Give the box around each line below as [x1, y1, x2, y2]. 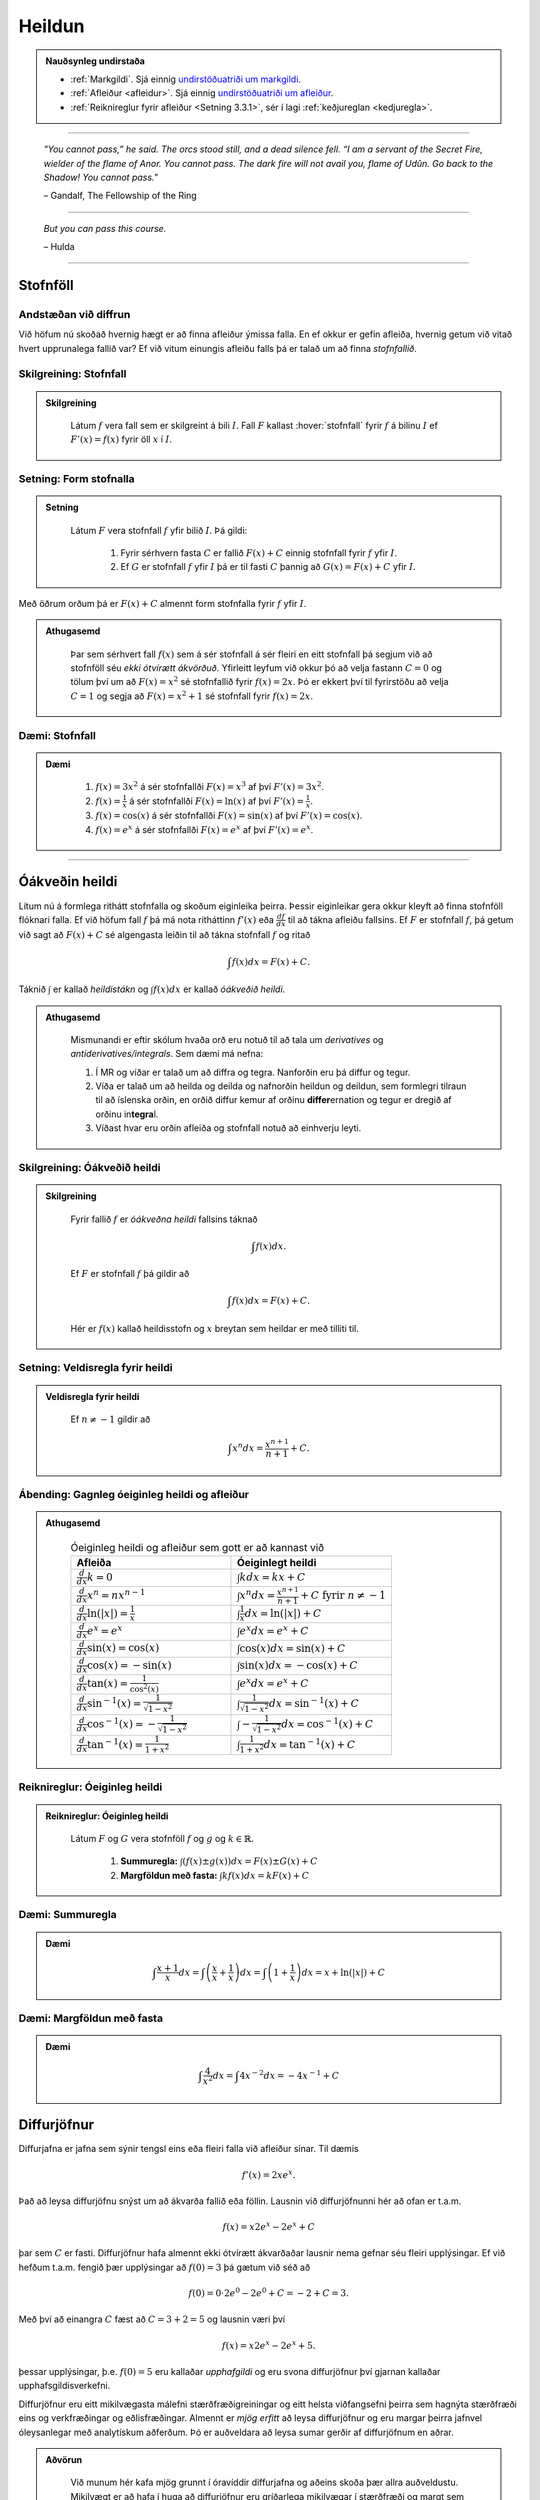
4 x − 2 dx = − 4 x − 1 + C [239, 2068, 340, 2082]
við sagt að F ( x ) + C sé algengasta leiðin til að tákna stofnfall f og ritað [18, 928, 311, 940]
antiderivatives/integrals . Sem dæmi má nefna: [70, 1048, 264, 1060]
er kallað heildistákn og [53, 983, 149, 995]
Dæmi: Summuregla [18, 1908, 117, 1922]
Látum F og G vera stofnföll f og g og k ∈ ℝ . [70, 1832, 254, 1844]
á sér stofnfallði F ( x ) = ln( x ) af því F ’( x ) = [129, 795, 305, 807]
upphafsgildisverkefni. [18, 2380, 111, 2392]
